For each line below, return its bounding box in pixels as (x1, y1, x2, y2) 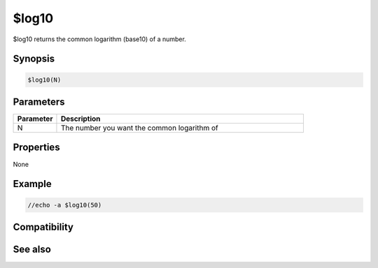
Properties (13, 142, 60, 154)
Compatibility (13, 221, 73, 233)
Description (60, 114, 101, 124)
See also (13, 243, 52, 255)
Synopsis (13, 53, 55, 65)
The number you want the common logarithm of (60, 123, 218, 133)
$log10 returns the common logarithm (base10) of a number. (13, 35, 187, 43)
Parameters (13, 96, 65, 107)
